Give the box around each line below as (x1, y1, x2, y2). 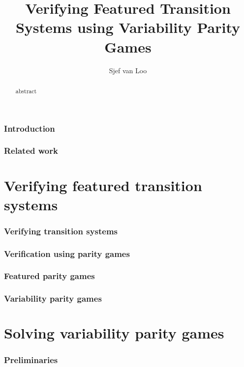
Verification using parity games (4, 247, 130, 259)
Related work (4, 144, 58, 157)
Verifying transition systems (4, 225, 118, 237)
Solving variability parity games (4, 323, 224, 343)
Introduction (4, 122, 55, 134)
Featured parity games (4, 270, 95, 282)
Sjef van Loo (109, 65, 147, 75)
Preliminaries (4, 353, 58, 366)
